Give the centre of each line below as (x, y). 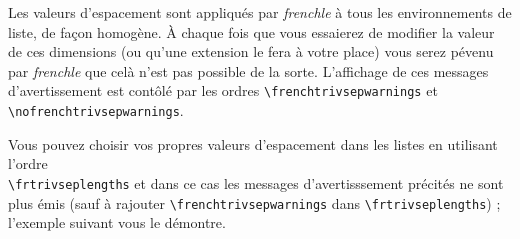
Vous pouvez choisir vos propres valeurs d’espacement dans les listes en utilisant (253, 143)
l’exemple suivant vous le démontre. (117, 222)
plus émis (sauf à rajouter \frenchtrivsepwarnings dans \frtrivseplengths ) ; (254, 202)
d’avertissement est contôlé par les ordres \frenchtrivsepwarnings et (223, 90)
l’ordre (28, 163)
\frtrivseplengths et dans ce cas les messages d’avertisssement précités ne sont (256, 182)
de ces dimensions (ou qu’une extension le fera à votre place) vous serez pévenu (251, 51)
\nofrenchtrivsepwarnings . (96, 110)
